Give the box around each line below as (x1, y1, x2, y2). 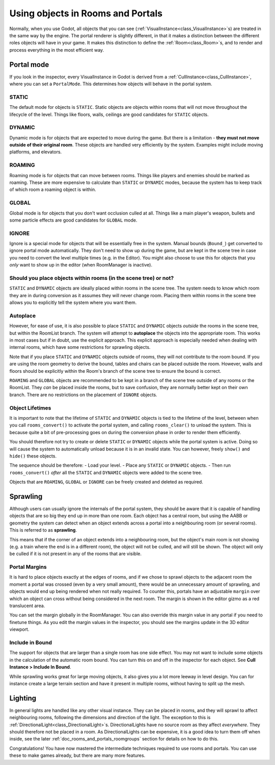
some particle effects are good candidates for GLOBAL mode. (9, 217, 137, 223)
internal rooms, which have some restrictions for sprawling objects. (9, 344, 151, 350)
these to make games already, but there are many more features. (9, 752, 146, 758)
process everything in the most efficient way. (9, 46, 104, 53)
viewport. (9, 626, 30, 633)
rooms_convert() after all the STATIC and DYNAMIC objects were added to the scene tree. (9, 469, 203, 475)
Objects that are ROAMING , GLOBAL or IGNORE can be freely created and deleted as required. (9, 479, 203, 485)
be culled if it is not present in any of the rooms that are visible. (9, 551, 142, 557)
